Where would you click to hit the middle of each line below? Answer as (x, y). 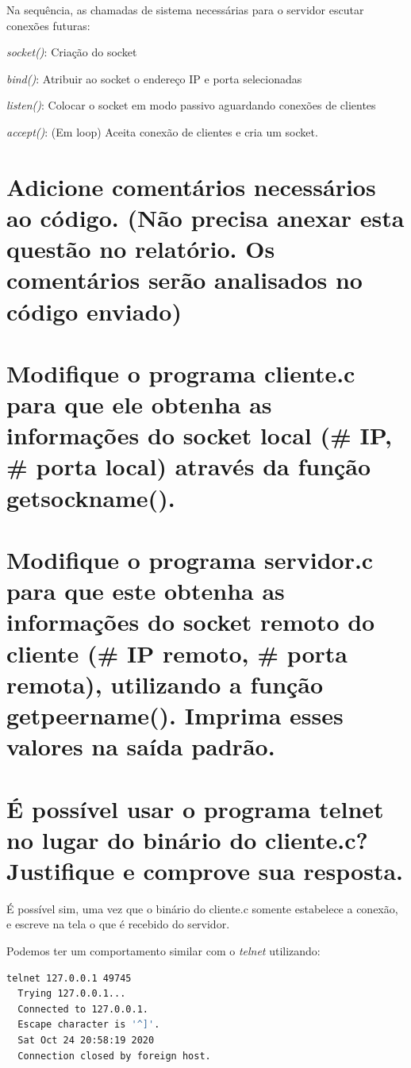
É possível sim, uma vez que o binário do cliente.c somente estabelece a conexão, (202, 908)
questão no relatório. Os (141, 249)
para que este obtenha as (146, 591)
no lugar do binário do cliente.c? (187, 839)
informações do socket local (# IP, (199, 435)
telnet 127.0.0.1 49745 (69, 978)
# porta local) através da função (189, 466)
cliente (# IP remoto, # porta (177, 653)
